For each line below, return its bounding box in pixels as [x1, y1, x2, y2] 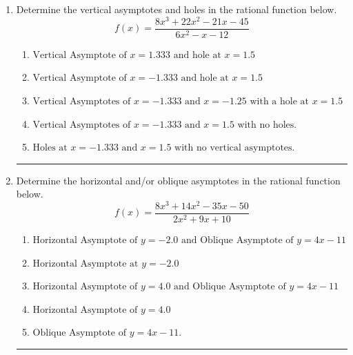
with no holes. [237, 119, 297, 130]
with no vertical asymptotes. [174, 143, 295, 153]
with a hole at [250, 96, 309, 106]
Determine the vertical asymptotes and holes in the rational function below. [16, 2, 337, 16]
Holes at [32, 143, 68, 153]
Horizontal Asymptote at [32, 258, 139, 269]
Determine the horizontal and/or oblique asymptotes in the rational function [16, 173, 341, 187]
